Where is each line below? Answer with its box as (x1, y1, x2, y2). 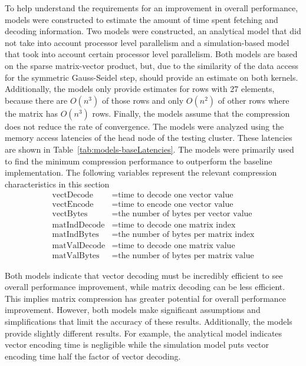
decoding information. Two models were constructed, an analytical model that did (5, 25, 301, 37)
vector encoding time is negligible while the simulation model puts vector (5, 338, 269, 351)
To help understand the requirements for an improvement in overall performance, (5, 2, 298, 14)
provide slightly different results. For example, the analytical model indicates (5, 327, 282, 339)
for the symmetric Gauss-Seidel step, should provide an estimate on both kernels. (5, 71, 298, 83)
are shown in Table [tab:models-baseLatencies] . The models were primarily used (5, 143, 294, 155)
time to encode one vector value (118, 200, 233, 209)
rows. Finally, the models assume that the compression (92, 107, 290, 119)
